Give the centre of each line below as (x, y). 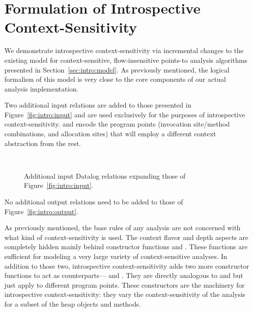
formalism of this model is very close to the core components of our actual (115, 79)
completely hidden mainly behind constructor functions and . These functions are (126, 247)
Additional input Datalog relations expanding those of (105, 175)
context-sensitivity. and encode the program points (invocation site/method (117, 124)
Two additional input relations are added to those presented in (98, 105)
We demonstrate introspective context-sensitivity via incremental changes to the (124, 50)
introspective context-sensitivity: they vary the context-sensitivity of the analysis (125, 294)
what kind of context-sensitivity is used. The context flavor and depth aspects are (126, 237)
